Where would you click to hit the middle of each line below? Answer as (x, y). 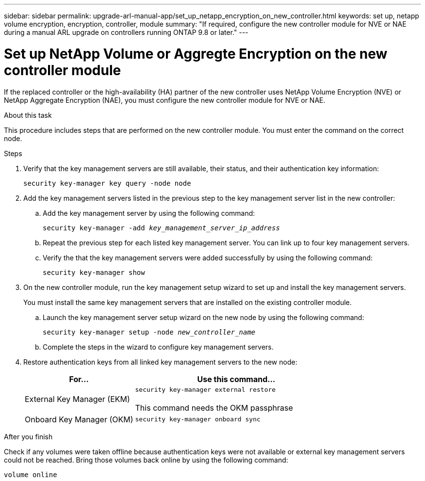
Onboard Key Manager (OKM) (79, 419)
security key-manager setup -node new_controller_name (149, 332)
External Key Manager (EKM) (77, 399)
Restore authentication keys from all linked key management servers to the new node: (160, 362)
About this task (28, 115)
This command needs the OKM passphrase (214, 408)
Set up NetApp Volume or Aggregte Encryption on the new (196, 54)
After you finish (28, 436)
